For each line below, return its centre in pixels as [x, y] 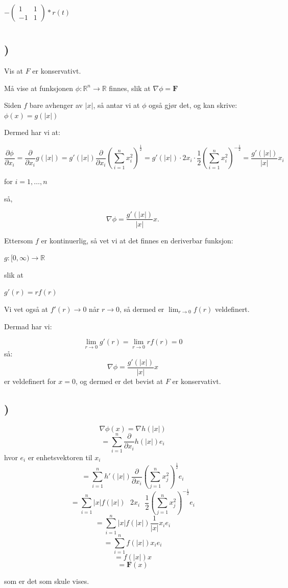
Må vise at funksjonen [39, 88]
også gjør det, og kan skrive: [193, 105]
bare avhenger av [56, 105]
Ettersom [19, 240]
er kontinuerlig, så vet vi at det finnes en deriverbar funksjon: [137, 240]
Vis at [14, 71]
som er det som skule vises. [47, 581]
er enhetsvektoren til [60, 457]
